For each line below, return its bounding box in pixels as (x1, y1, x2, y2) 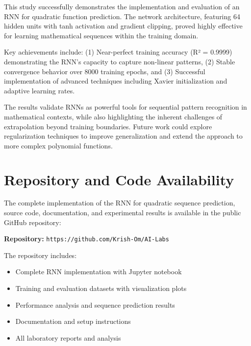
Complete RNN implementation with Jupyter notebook (15, 266, 182, 277)
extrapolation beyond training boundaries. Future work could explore (4, 121, 212, 131)
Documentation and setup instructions (15, 316, 131, 326)
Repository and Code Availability (4, 169, 234, 189)
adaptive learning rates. (4, 85, 75, 95)
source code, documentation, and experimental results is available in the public (4, 207, 241, 218)
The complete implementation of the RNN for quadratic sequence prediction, (4, 198, 235, 208)
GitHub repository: (4, 217, 61, 227)
